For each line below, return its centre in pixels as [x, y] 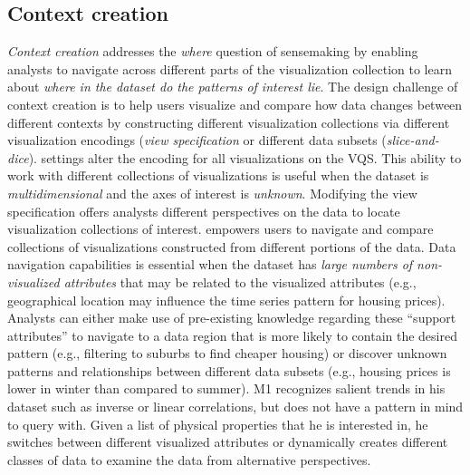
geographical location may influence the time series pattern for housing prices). [226, 300]
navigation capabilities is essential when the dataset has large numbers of [210, 264]
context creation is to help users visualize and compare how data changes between [235, 104]
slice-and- [412, 140]
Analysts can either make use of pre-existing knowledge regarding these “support [232, 318]
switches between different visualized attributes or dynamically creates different [228, 442]
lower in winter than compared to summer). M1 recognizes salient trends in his [226, 388]
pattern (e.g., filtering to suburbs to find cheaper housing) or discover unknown [227, 353]
